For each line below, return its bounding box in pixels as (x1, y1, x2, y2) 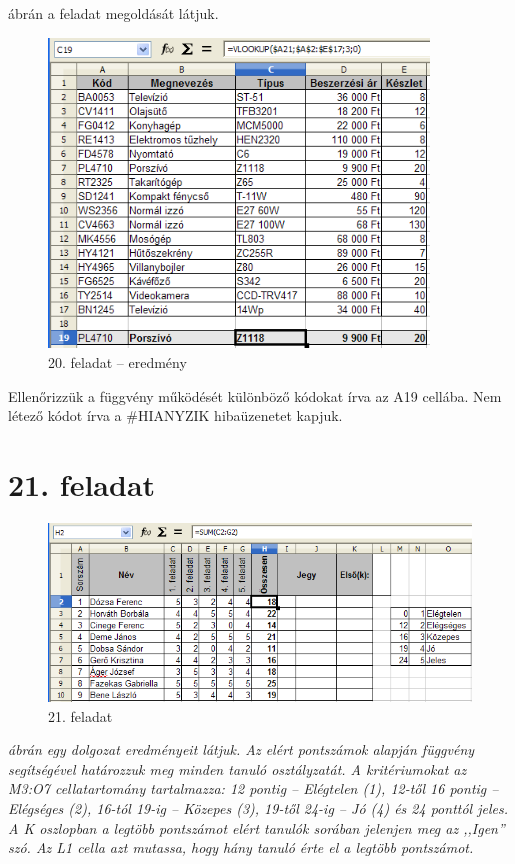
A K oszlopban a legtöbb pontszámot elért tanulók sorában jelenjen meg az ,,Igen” (8, 817, 505, 838)
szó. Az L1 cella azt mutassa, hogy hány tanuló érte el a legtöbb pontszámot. (8, 837, 474, 858)
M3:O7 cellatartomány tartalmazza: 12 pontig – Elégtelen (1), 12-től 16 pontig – (8, 778, 499, 799)
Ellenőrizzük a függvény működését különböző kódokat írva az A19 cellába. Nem (8, 385, 502, 406)
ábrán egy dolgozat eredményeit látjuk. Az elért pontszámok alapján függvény (8, 739, 475, 760)
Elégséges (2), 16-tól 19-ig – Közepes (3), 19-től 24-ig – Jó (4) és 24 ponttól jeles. (8, 797, 508, 818)
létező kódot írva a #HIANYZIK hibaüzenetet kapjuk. (8, 405, 343, 426)
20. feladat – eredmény (48, 352, 187, 373)
